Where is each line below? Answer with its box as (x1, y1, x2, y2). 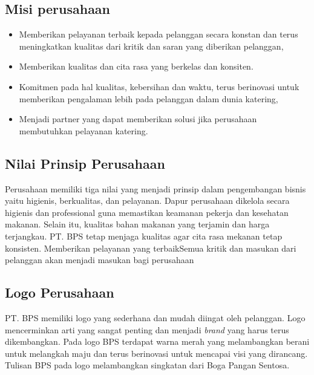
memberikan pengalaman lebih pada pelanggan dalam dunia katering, (19, 92, 278, 105)
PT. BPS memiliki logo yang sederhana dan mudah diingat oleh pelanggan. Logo (5, 311, 306, 324)
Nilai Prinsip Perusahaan (5, 154, 165, 172)
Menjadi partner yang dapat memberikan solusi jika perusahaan (19, 112, 257, 125)
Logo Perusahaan (5, 283, 114, 302)
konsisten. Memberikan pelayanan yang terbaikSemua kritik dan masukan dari (5, 241, 296, 254)
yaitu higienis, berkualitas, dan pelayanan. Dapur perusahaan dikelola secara (5, 194, 290, 207)
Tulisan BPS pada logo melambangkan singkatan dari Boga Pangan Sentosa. (5, 359, 290, 371)
